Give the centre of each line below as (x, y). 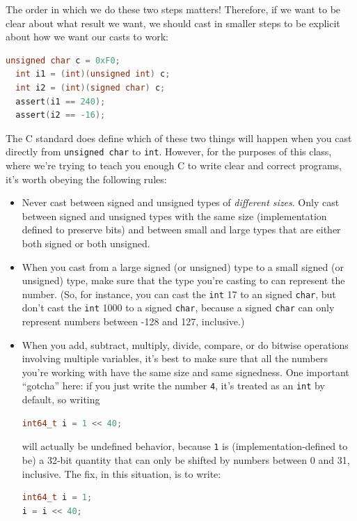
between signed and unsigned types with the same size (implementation (174, 216)
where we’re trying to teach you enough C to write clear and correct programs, (174, 165)
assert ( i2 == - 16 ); (61, 115)
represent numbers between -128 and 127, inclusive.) (133, 321)
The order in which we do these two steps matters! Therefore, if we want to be (173, 9)
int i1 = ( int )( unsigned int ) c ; (93, 74)
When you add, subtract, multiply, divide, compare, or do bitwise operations (185, 344)
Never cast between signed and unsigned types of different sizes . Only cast (181, 202)
